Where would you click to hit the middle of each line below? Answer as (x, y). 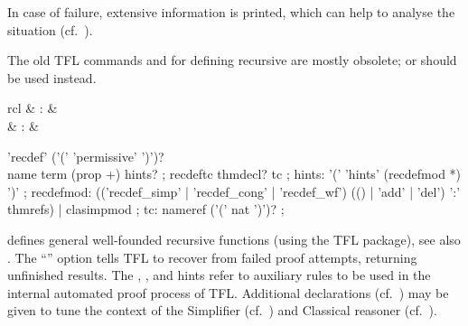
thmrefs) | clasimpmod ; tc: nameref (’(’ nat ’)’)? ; (146, 209)
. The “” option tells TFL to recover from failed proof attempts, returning (212, 257)
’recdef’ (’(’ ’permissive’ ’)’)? (86, 156)
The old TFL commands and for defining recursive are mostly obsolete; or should (232, 60)
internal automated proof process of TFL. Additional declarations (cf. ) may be (228, 292)
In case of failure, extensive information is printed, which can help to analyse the (231, 12)
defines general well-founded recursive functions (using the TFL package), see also (234, 239)
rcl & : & (33, 108)
